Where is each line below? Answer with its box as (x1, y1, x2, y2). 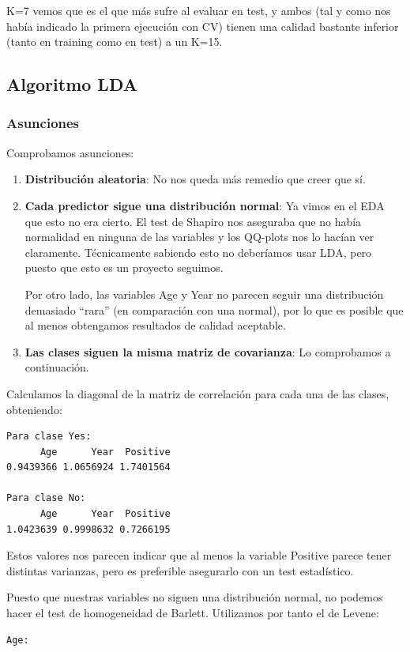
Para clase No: (6, 492, 86, 504)
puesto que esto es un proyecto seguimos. (24, 259, 224, 276)
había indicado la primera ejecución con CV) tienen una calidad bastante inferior (6, 17, 399, 34)
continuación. (24, 359, 89, 375)
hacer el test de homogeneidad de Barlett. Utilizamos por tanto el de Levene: (6, 605, 379, 621)
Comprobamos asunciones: (6, 144, 134, 160)
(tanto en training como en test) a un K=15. (6, 33, 223, 50)
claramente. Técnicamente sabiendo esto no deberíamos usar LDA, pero (24, 243, 372, 260)
